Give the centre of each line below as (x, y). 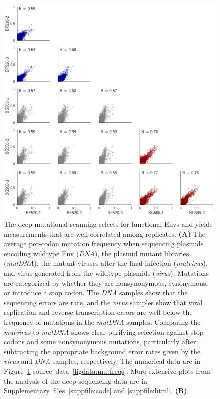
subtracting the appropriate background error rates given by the (102, 351)
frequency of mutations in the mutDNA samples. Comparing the (102, 322)
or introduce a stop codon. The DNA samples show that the (96, 292)
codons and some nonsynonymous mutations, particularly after (100, 341)
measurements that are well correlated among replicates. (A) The (105, 233)
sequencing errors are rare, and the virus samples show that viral (103, 302)
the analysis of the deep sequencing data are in (76, 380)
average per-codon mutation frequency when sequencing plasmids (104, 243)
